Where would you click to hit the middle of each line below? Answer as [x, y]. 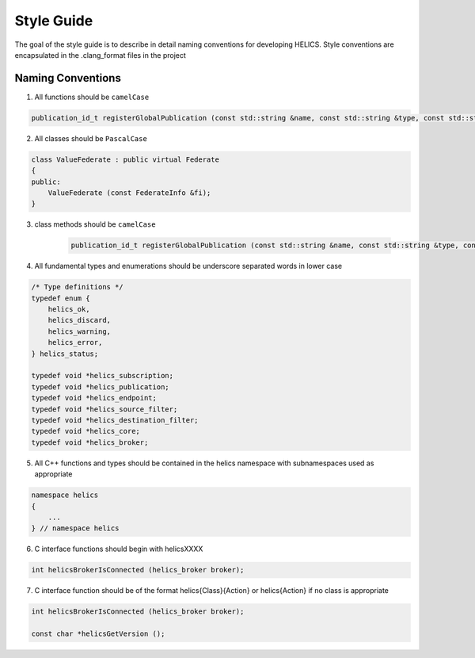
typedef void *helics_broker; [90, 442]
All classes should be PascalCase [91, 138]
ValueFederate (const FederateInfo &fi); [129, 193]
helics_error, [75, 342]
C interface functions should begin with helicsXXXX [119, 549]
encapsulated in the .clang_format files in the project [100, 55]
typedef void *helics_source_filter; [104, 409]
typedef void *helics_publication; [100, 387]
